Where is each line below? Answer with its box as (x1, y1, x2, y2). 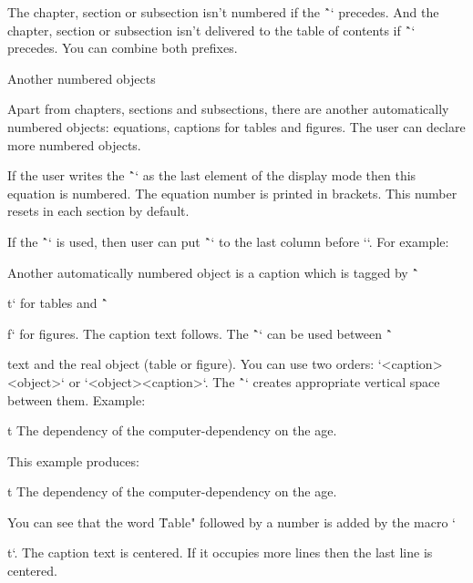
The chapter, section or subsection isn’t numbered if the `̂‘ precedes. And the (7, 3, 439, 21)
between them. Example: (7, 390, 146, 409)
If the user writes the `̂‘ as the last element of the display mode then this (7, 166, 416, 185)
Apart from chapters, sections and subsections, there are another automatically (7, 99, 449, 118)
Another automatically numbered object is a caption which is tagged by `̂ (7, 262, 419, 281)
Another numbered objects (7, 68, 156, 87)
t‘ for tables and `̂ (7, 293, 108, 312)
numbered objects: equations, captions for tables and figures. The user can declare (7, 117, 466, 136)
